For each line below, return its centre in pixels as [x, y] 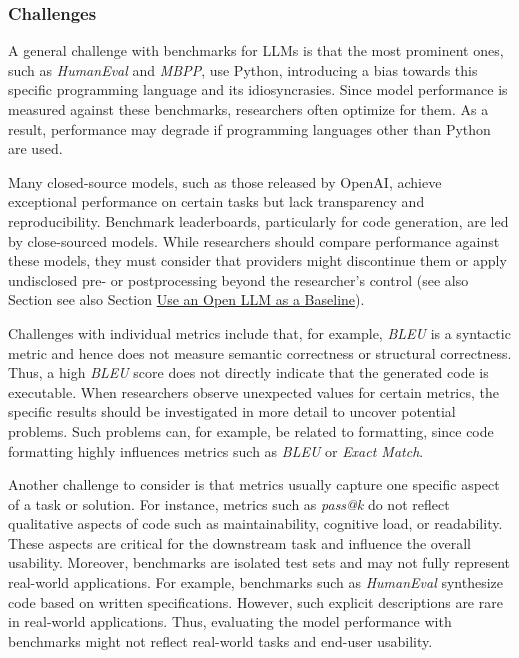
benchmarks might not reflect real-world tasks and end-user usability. [220, 640]
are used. [35, 148]
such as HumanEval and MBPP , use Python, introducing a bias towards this [243, 69]
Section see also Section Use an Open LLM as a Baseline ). [186, 299]
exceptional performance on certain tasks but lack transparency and [216, 201]
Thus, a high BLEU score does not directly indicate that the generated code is [248, 372]
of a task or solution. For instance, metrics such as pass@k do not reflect [229, 503]
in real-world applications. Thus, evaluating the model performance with [230, 621]
